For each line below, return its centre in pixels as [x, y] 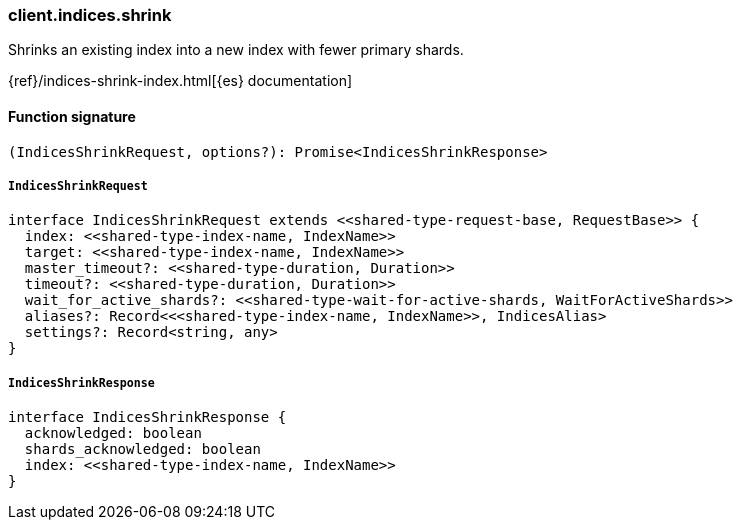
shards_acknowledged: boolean [142, 449]
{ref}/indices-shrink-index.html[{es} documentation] [180, 81]
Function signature [72, 116]
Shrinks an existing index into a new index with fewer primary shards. [236, 50]
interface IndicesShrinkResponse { [147, 417]
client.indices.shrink [90, 15]
